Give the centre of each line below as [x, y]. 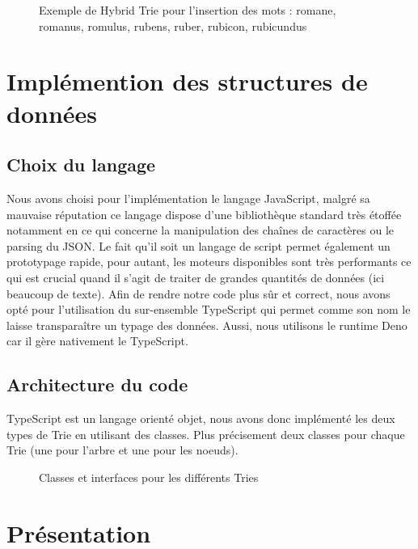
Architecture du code [97, 384]
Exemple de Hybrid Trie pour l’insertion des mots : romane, [188, 10]
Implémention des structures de [187, 81]
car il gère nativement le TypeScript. [97, 341]
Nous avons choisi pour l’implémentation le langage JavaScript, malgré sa [188, 198]
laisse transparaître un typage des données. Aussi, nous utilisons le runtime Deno [207, 325]
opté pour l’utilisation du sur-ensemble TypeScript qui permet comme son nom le [209, 309]
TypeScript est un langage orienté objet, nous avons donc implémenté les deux [201, 418]
